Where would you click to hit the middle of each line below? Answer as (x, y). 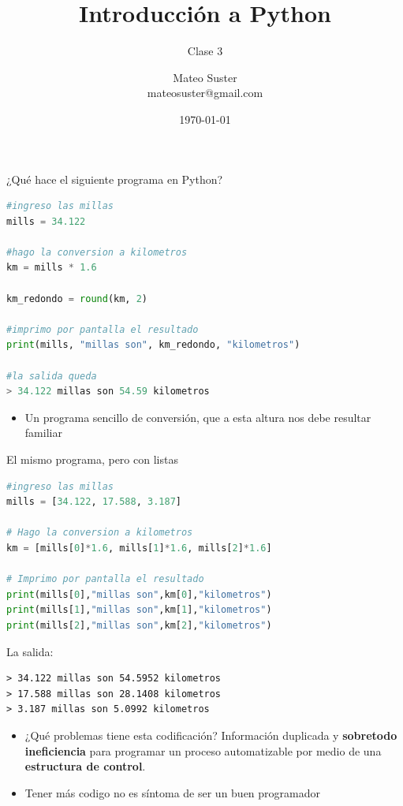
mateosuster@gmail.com (205, 93)
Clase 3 (205, 51)
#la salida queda (52, 376)
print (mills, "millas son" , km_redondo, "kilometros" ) (153, 345)
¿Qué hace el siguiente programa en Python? (115, 179)
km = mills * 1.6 (52, 268)
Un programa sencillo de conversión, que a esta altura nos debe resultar (198, 417)
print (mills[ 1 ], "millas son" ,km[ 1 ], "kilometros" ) (139, 610)
